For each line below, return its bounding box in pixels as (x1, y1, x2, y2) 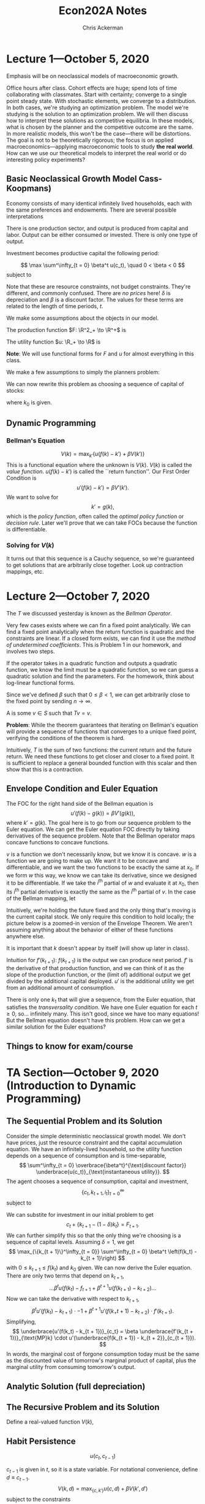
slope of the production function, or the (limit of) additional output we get (6, 971, 191, 978)
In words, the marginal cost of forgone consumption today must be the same (6, 1351, 199, 1358)
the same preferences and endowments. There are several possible (6, 206, 177, 214)
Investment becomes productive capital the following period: (6, 249, 160, 256)
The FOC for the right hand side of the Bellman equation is (6, 800, 154, 807)
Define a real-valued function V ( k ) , (6, 1418, 94, 1425)
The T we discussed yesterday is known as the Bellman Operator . (6, 610, 173, 617)
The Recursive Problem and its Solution (6, 1402, 160, 1413)
